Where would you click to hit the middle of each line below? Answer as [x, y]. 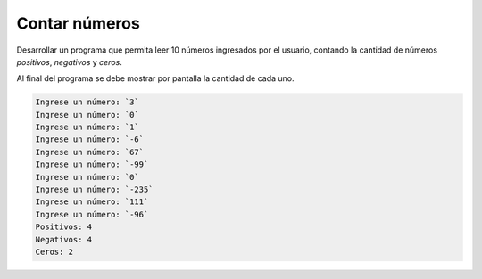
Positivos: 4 [64, 227]
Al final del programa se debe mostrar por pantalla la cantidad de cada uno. [155, 78]
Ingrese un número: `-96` [92, 214]
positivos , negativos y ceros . [69, 62]
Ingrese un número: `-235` [94, 190]
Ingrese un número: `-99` [92, 164]
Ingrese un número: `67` [90, 152]
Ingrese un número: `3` [87, 102]
